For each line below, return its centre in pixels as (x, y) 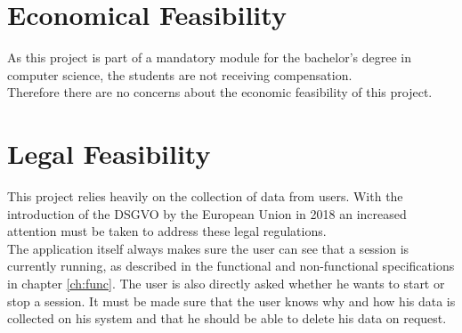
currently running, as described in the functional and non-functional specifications (231, 266)
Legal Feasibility (109, 154)
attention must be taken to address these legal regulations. (167, 231)
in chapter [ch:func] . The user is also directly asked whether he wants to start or (226, 283)
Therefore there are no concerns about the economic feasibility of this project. (220, 92)
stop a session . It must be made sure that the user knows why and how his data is (231, 301)
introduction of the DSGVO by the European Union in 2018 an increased (207, 213)
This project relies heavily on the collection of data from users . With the (205, 196)
